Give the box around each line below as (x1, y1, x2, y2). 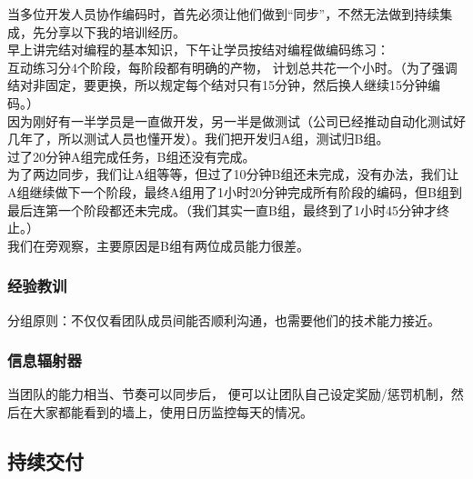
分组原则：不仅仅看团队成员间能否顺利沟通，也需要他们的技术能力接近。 (7, 310, 440, 329)
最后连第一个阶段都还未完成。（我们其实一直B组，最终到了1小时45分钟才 (7, 200, 437, 219)
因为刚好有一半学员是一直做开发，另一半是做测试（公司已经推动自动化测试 (7, 111, 453, 130)
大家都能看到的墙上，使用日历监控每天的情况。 (32, 402, 313, 421)
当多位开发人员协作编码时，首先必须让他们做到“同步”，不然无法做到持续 (7, 5, 440, 23)
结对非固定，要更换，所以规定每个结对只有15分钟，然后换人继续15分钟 (7, 75, 428, 95)
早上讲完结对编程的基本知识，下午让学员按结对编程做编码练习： (7, 40, 389, 59)
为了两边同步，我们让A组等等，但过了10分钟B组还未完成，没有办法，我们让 (7, 165, 459, 184)
